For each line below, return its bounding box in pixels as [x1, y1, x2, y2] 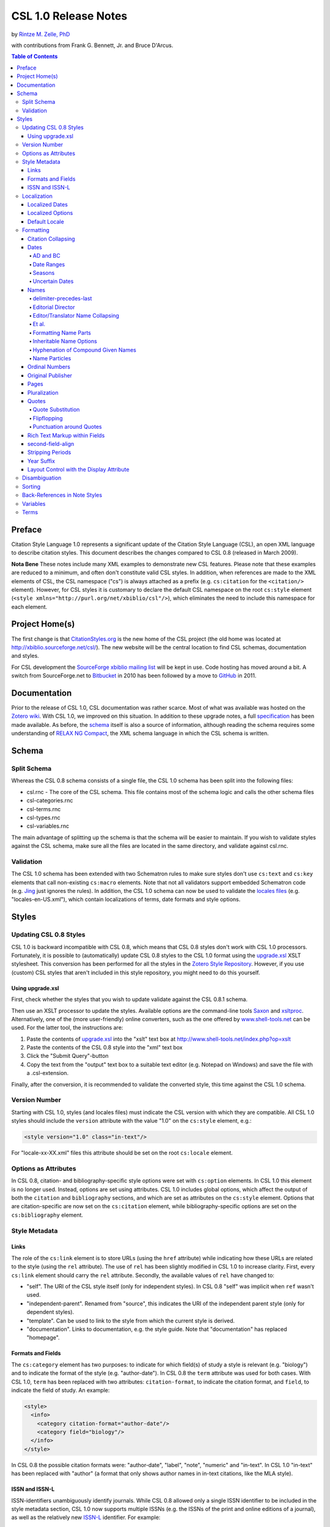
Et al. [32, 321, 46, 328]
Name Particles [32, 355, 71, 362]
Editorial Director [32, 303, 76, 311]
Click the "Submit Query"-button [26, 1052, 109, 1060]
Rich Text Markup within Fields [28, 431, 105, 439]
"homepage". [26, 1334, 61, 1341]
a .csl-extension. [26, 1070, 69, 1077]
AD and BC [32, 252, 61, 260]
